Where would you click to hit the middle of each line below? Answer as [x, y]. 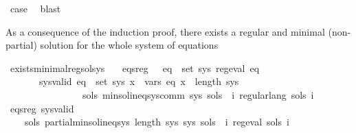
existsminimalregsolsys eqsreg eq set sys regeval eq [135, 68]
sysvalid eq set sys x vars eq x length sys [139, 81]
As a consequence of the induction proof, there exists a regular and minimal [165, 31]
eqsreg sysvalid [42, 108]
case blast [35, 8]
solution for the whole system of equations [129, 45]
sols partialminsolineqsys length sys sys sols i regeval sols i [157, 122]
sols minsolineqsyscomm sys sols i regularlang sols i [198, 94]
